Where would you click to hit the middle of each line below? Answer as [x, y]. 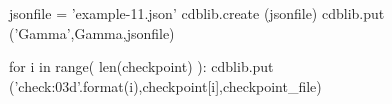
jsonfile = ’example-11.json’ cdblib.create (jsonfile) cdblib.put [197, 13]
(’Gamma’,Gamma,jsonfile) [92, 32]
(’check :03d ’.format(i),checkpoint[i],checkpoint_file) [165, 85]
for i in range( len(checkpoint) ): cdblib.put [141, 66]
